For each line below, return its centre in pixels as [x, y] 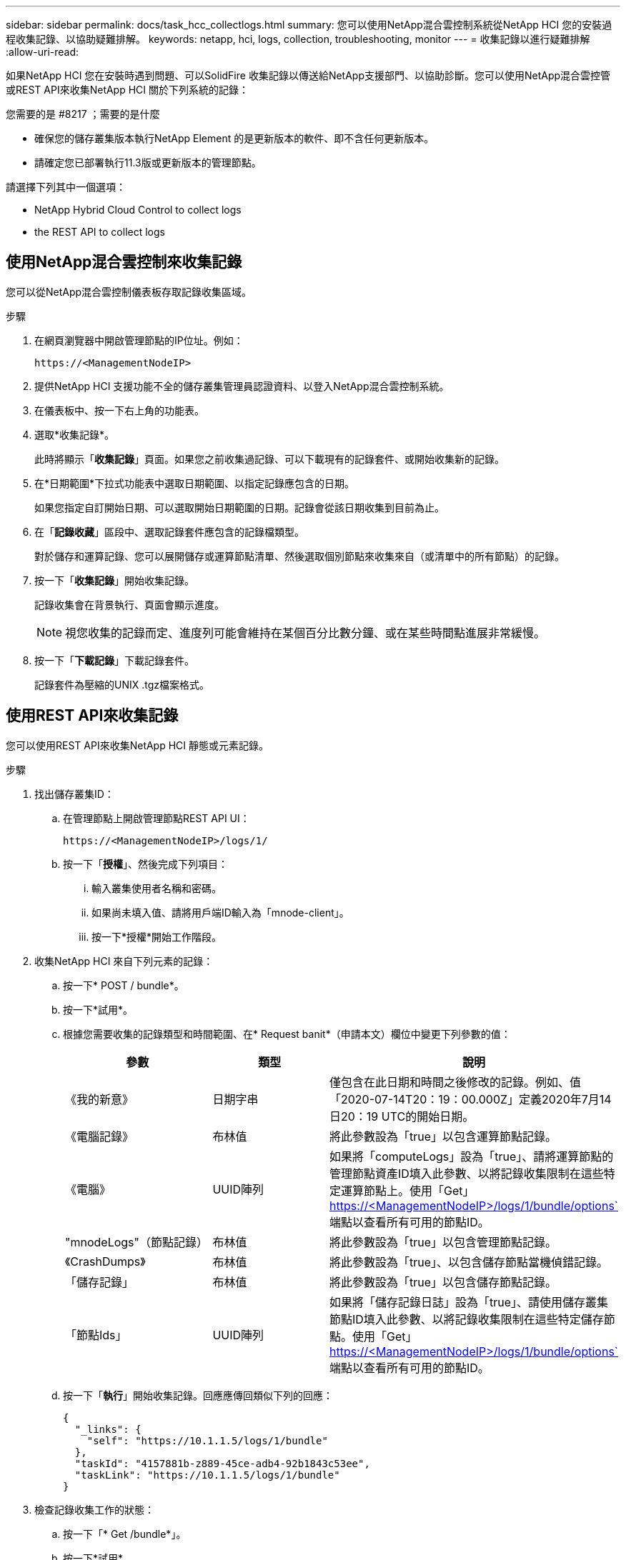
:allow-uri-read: [43, 52]
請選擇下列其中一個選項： [66, 187]
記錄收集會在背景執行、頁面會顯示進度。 [129, 604]
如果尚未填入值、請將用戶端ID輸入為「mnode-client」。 [220, 912]
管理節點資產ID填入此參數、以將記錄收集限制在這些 [467, 1173]
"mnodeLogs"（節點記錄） [136, 1242]
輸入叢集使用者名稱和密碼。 [156, 888]
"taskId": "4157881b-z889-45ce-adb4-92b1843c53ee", [222, 1463]
